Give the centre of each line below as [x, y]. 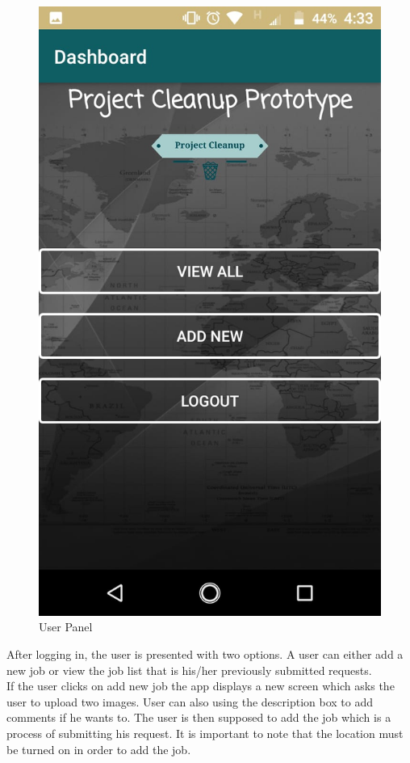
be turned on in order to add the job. [99, 749]
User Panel [66, 627]
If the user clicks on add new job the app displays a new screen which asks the [201, 686]
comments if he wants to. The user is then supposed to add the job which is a [199, 717]
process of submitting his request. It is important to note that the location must [205, 733]
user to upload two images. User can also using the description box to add [190, 701]
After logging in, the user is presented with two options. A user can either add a [205, 653]
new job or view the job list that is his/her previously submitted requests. [189, 670]
